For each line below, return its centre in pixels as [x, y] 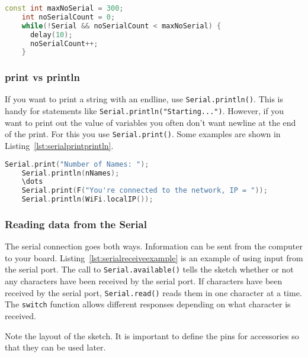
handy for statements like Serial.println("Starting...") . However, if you [145, 111]
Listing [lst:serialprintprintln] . [59, 146]
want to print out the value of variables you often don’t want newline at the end [150, 122]
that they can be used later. [55, 347]
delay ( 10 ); [51, 35]
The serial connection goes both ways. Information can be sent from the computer [154, 246]
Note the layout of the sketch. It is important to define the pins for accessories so [152, 335]
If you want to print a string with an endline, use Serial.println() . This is [144, 99]
